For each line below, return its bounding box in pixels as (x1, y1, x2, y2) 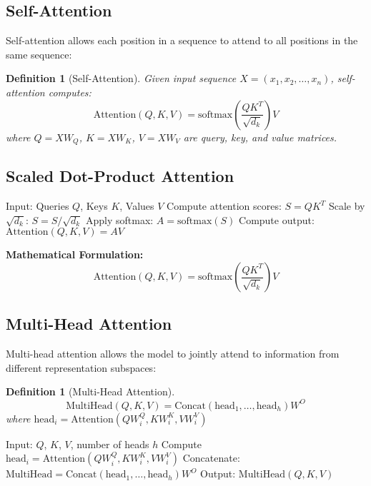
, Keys (80, 198, 108, 213)
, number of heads (70, 436, 149, 451)
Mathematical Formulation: (6, 247, 144, 262)
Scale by (328, 198, 365, 213)
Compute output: (239, 212, 315, 227)
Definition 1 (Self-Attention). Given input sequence (6, 71, 237, 86)
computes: (48, 84, 91, 99)
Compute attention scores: (167, 198, 282, 213)
